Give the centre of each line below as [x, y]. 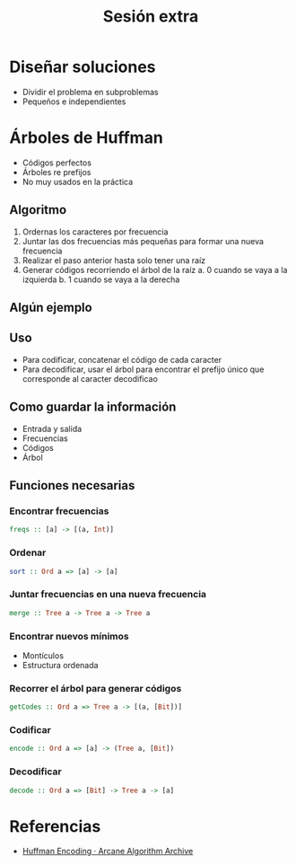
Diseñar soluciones [83, 67]
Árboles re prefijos [57, 172]
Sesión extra [151, 17]
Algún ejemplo [51, 308]
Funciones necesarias [72, 485]
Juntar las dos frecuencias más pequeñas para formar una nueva [143, 241]
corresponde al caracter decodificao [90, 378]
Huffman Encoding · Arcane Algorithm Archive [108, 852]
